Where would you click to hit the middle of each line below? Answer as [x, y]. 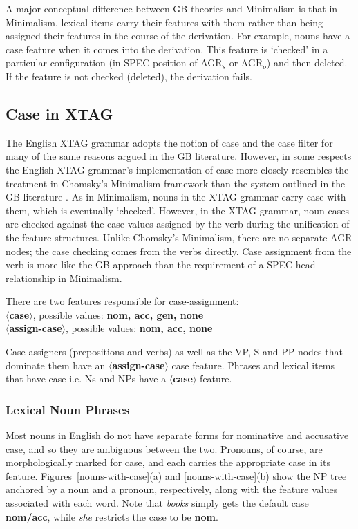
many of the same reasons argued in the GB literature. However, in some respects [179, 156]
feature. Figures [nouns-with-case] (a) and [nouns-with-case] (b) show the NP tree [176, 475]
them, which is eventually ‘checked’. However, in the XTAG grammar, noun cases [177, 210]
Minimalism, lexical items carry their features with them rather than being [164, 22]
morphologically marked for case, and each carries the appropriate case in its [168, 462]
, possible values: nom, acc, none [139, 328]
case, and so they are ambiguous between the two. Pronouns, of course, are [164, 448]
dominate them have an [56, 365]
